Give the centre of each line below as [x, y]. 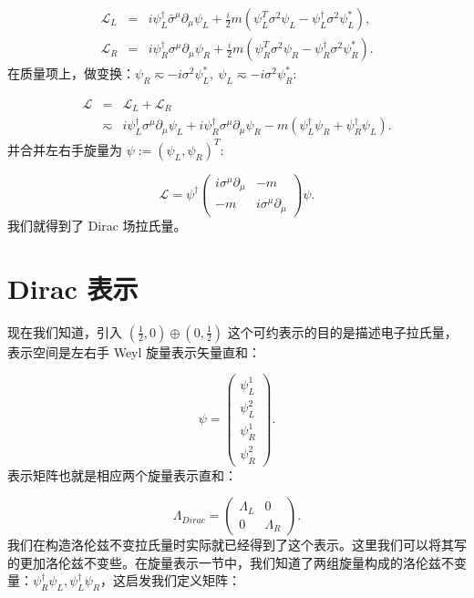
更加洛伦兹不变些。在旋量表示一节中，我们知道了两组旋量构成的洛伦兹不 [237, 562]
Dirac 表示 [73, 288]
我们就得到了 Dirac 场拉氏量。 [97, 225]
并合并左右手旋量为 [65, 149]
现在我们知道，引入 [65, 331]
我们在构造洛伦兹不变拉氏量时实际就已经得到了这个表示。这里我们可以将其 [231, 545]
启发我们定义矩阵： [184, 580]
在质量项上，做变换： [71, 73]
